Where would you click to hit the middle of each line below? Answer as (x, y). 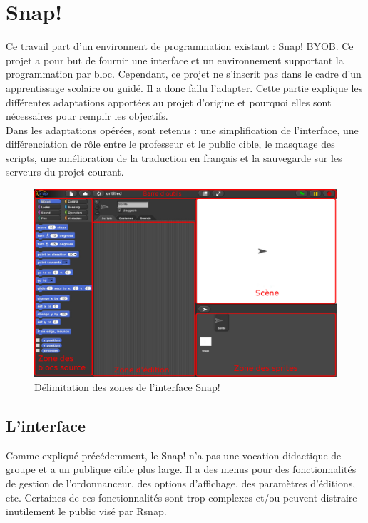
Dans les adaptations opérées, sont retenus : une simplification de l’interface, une (182, 130)
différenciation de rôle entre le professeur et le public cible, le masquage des (170, 144)
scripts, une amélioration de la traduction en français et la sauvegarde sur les (174, 157)
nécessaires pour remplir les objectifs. (87, 116)
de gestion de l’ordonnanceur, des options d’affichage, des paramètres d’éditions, (181, 483)
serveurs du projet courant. (65, 172)
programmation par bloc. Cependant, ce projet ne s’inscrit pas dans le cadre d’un (184, 74)
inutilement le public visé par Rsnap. (86, 511)
